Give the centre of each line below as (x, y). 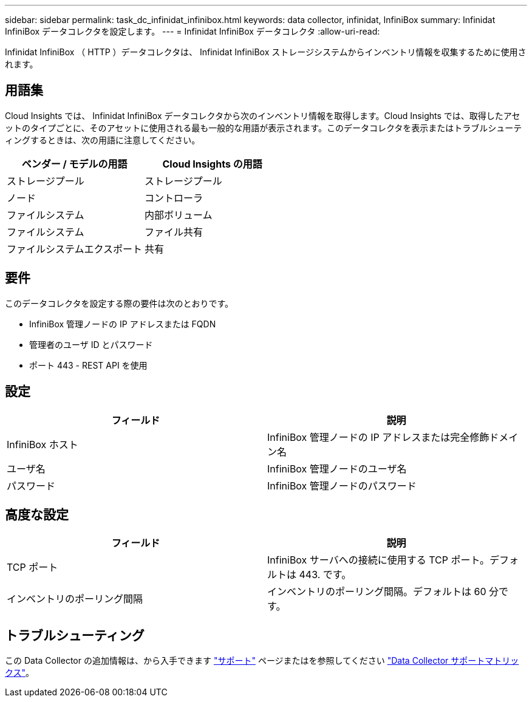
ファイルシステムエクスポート (75, 249)
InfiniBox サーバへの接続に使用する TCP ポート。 (379, 560)
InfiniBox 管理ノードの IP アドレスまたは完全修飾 (378, 437)
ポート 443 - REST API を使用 (88, 365)
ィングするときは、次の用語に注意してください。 (103, 140)
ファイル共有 (174, 232)
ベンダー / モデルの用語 (74, 164)
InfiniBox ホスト (43, 444)
